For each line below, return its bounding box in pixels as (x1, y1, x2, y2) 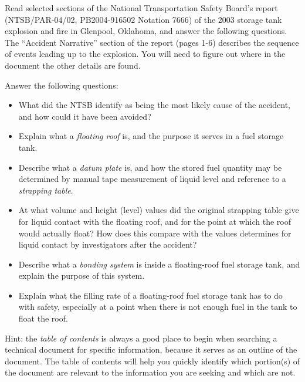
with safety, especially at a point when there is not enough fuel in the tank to (18, 300, 297, 313)
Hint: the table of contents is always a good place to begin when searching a (5, 332, 277, 344)
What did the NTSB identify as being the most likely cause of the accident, (18, 99, 290, 111)
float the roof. (18, 312, 68, 324)
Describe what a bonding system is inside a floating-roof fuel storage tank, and (18, 258, 300, 270)
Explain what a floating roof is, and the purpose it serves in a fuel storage (18, 130, 284, 142)
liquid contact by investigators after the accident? (18, 238, 197, 251)
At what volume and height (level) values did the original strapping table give (18, 204, 299, 216)
